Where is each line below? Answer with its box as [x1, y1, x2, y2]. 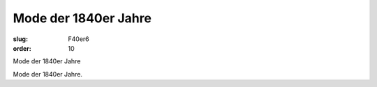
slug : [13, 35, 28, 43]
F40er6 [68, 35, 90, 43]
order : [13, 44, 31, 52]
